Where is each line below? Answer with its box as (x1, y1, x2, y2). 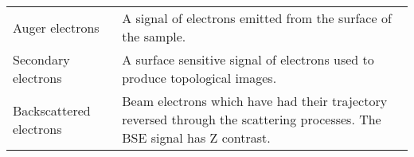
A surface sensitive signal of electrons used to (122, 50, 374, 69)
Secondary (13, 50, 70, 69)
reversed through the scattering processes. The (122, 110, 381, 128)
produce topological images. (122, 69, 277, 87)
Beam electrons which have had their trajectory (122, 92, 388, 110)
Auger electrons (13, 18, 100, 37)
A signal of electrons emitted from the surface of (122, 9, 392, 27)
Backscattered (13, 100, 91, 120)
